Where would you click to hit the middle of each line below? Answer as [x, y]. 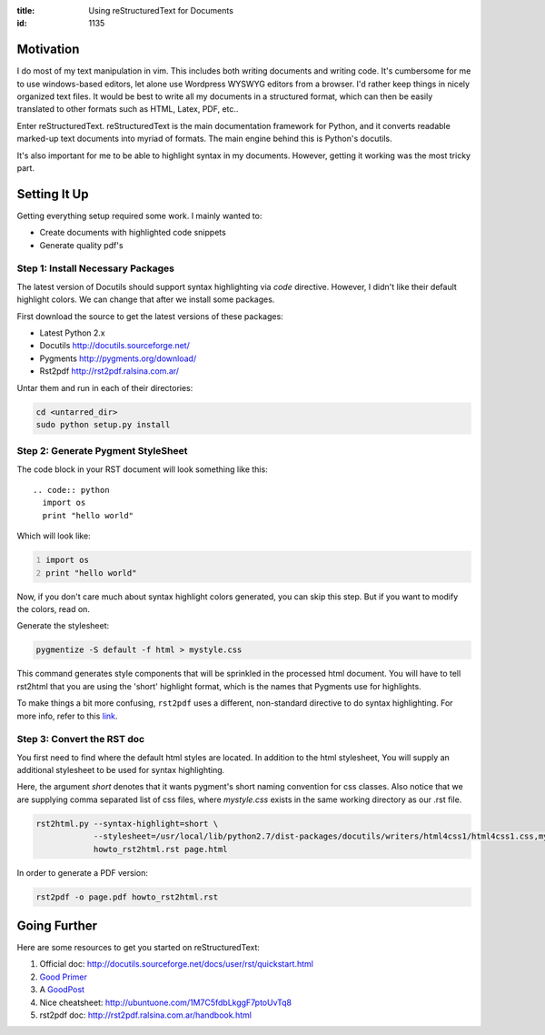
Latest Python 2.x [72, 333]
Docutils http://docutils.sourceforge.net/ [114, 346]
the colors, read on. [54, 609]
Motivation [48, 50]
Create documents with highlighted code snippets [133, 233]
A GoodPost [62, 990]
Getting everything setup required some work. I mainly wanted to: [139, 216]
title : [26, 10]
